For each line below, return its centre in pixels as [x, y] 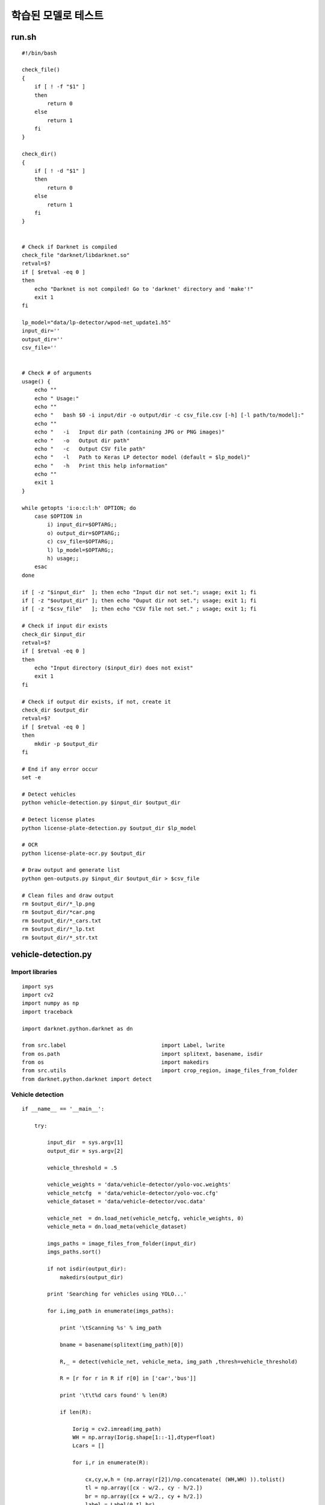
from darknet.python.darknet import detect [87, 1079]
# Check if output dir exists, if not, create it [97, 702]
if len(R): [76, 1412]
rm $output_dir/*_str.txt [60, 937]
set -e [32, 777]
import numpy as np [51, 1003]
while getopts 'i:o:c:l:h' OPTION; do [79, 508]
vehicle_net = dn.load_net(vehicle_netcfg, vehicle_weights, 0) [146, 1218]
